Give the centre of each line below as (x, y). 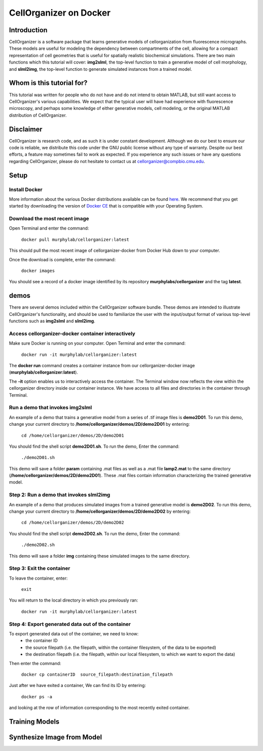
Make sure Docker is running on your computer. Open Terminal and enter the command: (97, 343)
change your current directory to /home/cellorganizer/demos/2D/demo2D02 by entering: (100, 511)
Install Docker (26, 189)
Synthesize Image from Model (56, 737)
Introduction (28, 30)
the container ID (42, 641)
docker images (38, 271)
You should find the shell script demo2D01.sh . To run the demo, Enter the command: (94, 446)
